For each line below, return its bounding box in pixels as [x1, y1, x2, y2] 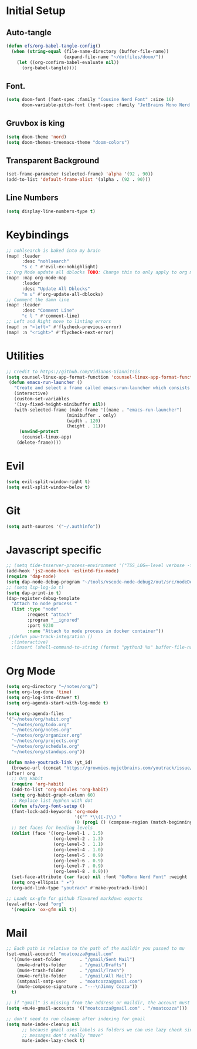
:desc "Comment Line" [21, 308, 75, 313]
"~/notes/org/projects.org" [11, 738, 80, 744]
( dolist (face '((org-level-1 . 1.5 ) [11, 831, 104, 836]
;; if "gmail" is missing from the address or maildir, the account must [6, 1000, 191, 1006]
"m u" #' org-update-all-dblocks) [21, 291, 104, 297]
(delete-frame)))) [16, 440, 62, 446]
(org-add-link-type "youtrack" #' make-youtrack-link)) [11, 885, 148, 891]
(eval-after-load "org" [6, 901, 64, 907]
